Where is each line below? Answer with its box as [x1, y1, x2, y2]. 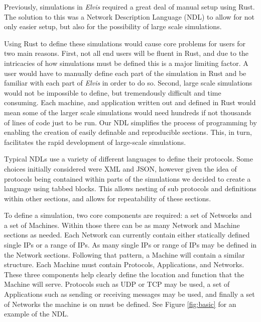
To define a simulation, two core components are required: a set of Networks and [4, 210, 252, 220]
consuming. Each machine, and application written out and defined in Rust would [4, 97, 256, 108]
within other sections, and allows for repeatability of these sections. [4, 193, 211, 203]
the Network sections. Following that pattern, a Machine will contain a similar [4, 249, 245, 260]
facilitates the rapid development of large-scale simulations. [4, 136, 186, 147]
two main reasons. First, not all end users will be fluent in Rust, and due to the [4, 48, 249, 58]
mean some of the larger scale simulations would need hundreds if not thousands [4, 107, 251, 117]
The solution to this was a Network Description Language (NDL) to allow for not [4, 11, 254, 22]
